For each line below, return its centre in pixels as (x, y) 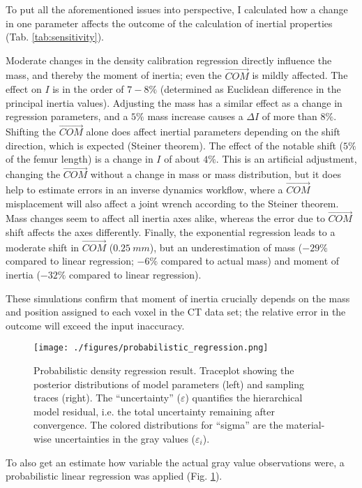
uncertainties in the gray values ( (125, 438)
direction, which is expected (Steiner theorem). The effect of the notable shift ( (175, 145)
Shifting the (31, 132)
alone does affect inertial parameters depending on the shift (213, 132)
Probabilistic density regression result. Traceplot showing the (164, 370)
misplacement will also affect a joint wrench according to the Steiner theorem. (172, 203)
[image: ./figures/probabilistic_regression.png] (151, 348)
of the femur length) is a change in (80, 159)
